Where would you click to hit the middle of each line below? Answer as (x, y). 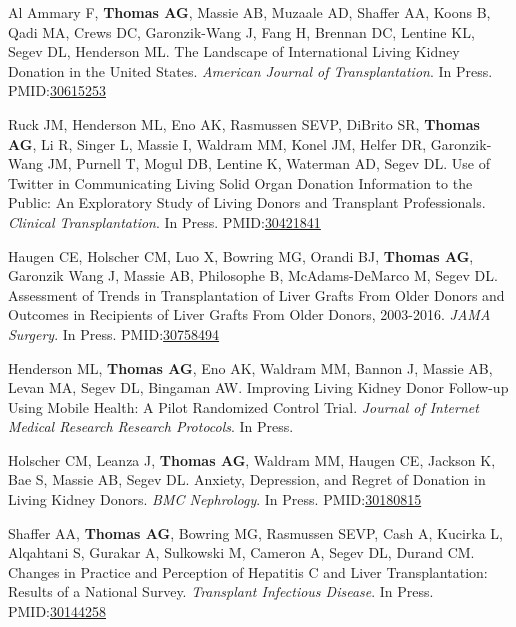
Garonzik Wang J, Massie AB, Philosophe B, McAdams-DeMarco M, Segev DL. (253, 275)
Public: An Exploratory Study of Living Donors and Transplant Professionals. (247, 202)
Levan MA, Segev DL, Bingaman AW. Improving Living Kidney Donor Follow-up (258, 387)
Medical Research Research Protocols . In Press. (151, 426)
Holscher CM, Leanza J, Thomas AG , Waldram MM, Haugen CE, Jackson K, (252, 459)
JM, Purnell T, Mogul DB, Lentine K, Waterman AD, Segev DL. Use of (269, 163)
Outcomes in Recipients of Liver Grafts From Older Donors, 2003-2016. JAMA (249, 314)
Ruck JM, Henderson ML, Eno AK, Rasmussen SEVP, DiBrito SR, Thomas (244, 123)
